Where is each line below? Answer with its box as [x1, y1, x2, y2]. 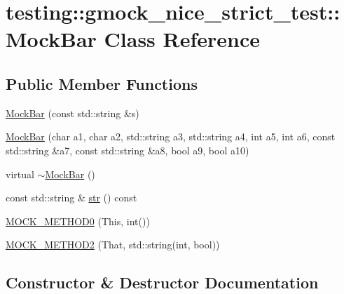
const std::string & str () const [6, 190, 137, 205]
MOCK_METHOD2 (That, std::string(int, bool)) [6, 237, 220, 252]
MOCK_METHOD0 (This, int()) [6, 213, 150, 228]
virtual [6, 166, 34, 181]
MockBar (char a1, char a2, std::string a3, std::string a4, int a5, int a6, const [6, 129, 336, 144]
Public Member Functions [6, 72, 198, 94]
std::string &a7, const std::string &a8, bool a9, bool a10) [6, 142, 249, 157]
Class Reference [104, 25, 261, 53]
